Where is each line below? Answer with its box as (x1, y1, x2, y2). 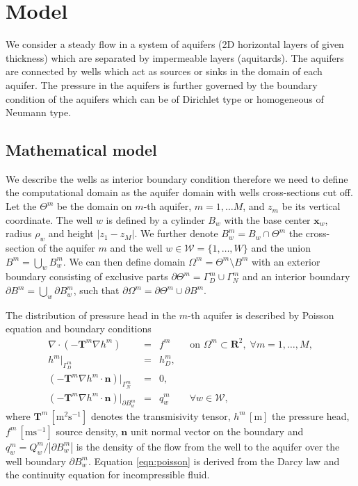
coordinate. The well (6, 212, 93, 227)
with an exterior (251, 254, 320, 268)
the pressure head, (272, 408, 350, 423)
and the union (251, 241, 311, 255)
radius (6, 226, 32, 241)
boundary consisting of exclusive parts (6, 269, 168, 284)
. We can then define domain (63, 254, 186, 268)
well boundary (6, 453, 66, 468)
